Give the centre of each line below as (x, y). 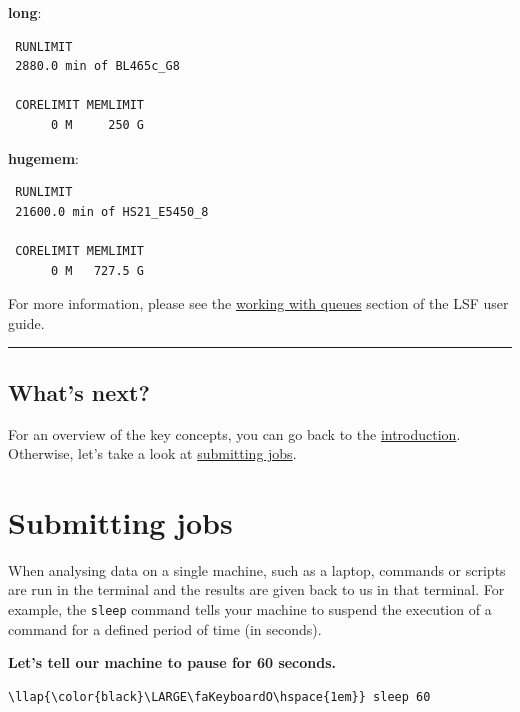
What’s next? (79, 391)
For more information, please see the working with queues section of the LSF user (258, 303)
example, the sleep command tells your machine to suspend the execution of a (250, 609)
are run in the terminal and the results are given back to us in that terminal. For (256, 589)
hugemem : (43, 157)
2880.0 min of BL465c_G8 (97, 66)
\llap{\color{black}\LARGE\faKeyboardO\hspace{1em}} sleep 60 (219, 696)
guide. (26, 322)
